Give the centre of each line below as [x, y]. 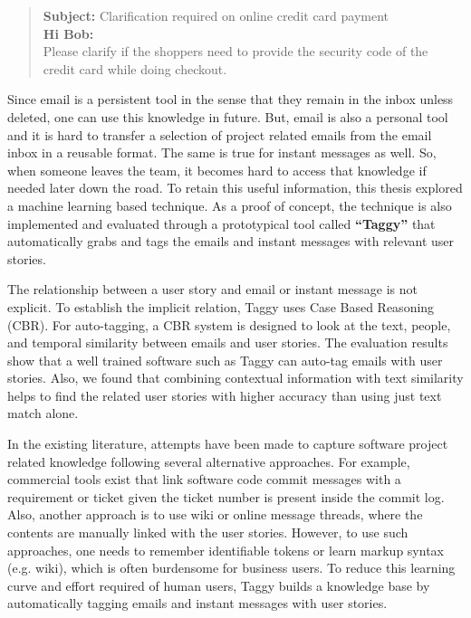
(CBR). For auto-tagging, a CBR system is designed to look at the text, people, [229, 324]
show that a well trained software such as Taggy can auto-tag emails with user [225, 360]
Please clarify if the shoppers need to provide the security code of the [235, 51]
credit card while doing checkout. [135, 68]
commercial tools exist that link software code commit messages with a [204, 479]
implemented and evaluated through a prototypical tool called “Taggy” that [221, 223]
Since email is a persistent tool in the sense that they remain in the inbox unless [231, 99]
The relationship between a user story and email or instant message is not [212, 289]
